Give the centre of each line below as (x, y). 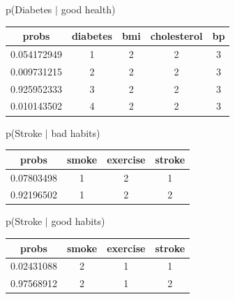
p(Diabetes (29, 9)
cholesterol (176, 36)
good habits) (78, 221)
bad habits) (76, 132)
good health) (88, 9)
